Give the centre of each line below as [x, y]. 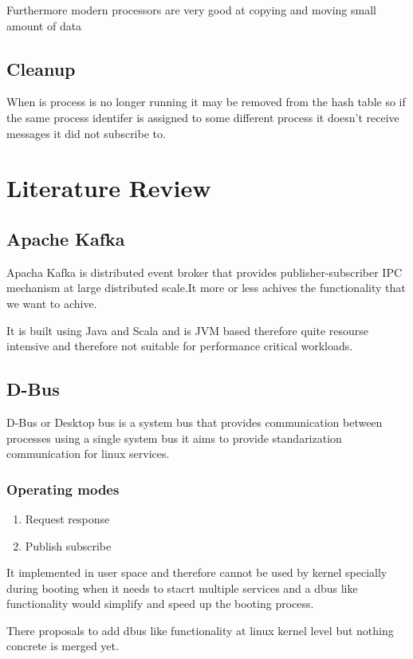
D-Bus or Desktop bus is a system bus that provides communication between [195, 422]
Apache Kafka [66, 238]
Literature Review [109, 188]
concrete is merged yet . [63, 646]
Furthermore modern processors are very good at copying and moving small [191, 10]
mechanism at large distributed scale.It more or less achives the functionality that [206, 288]
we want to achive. [52, 303]
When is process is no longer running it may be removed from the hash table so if [206, 102]
